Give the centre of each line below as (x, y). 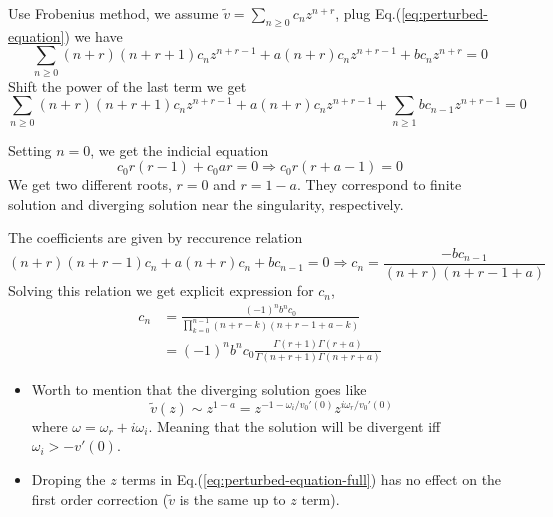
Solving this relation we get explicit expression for (161, 290)
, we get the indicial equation (179, 149)
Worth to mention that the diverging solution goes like (199, 389)
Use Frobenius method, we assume (113, 13)
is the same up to (232, 498)
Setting (30, 149)
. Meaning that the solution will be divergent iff (294, 425)
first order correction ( (100, 498)
